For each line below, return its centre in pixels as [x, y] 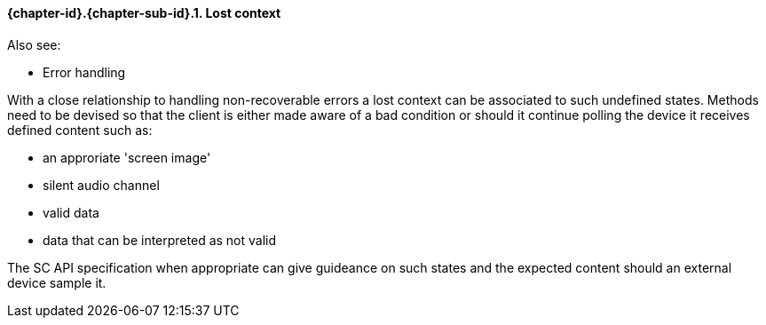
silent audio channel [101, 185]
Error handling [84, 72]
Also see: [34, 44]
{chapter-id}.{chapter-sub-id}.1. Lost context [144, 13]
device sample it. [57, 282]
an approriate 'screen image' [127, 157]
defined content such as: [80, 130]
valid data [71, 212]
